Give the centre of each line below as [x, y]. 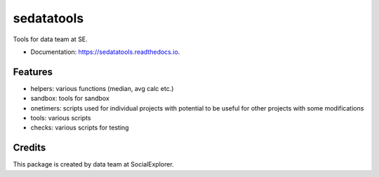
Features [33, 72]
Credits [29, 148]
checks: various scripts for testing [80, 128]
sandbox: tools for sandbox [70, 99]
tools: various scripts [61, 118]
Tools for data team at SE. [50, 39]
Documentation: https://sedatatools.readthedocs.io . [105, 52]
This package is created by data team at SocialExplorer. [94, 164]
